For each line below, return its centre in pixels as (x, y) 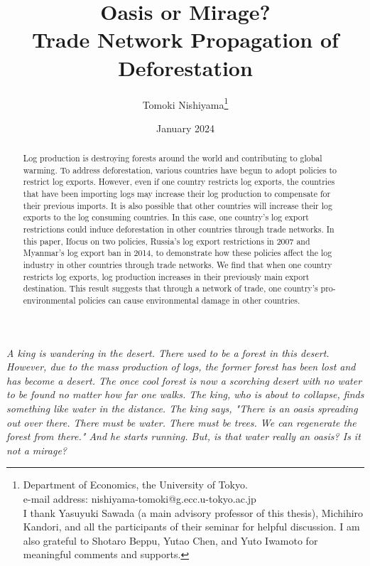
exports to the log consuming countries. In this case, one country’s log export (166, 217)
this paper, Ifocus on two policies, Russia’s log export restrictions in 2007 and (167, 241)
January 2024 (185, 128)
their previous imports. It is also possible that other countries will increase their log (178, 205)
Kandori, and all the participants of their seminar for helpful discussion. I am (191, 527)
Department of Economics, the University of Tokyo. (135, 485)
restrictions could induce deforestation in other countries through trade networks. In (179, 229)
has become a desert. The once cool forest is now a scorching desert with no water (184, 380)
